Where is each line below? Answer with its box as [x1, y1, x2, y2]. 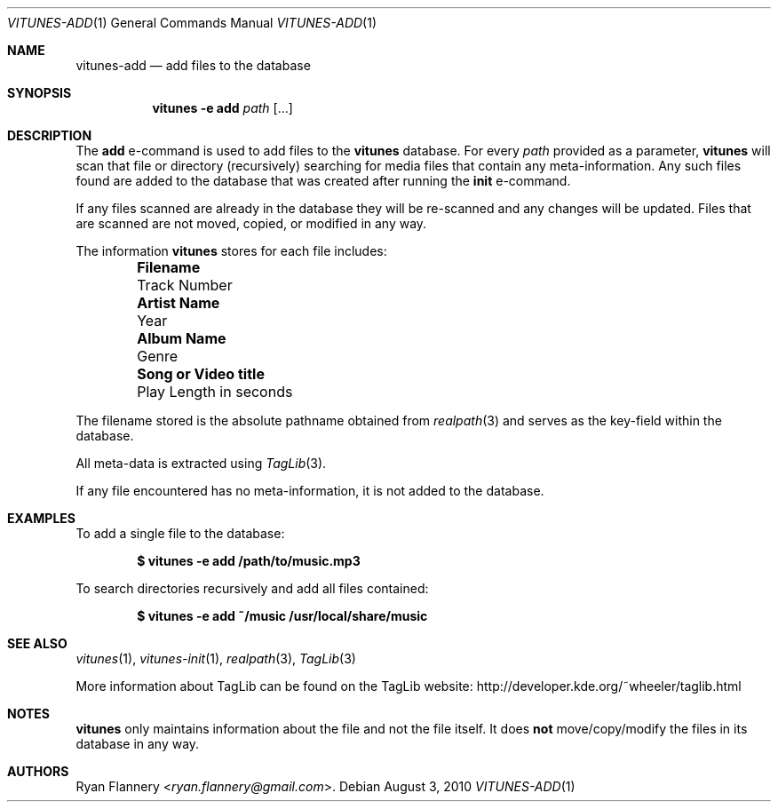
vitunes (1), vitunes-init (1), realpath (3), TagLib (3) [75, 651, 356, 666]
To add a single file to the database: [75, 526, 285, 541]
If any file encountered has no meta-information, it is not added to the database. [75, 483, 544, 498]
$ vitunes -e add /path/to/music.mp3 [137, 553, 361, 568]
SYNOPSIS [7, 85, 72, 100]
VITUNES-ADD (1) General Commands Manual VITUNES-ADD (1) [7, 15, 377, 30]
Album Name [137, 329, 226, 347]
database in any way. [75, 736, 200, 751]
